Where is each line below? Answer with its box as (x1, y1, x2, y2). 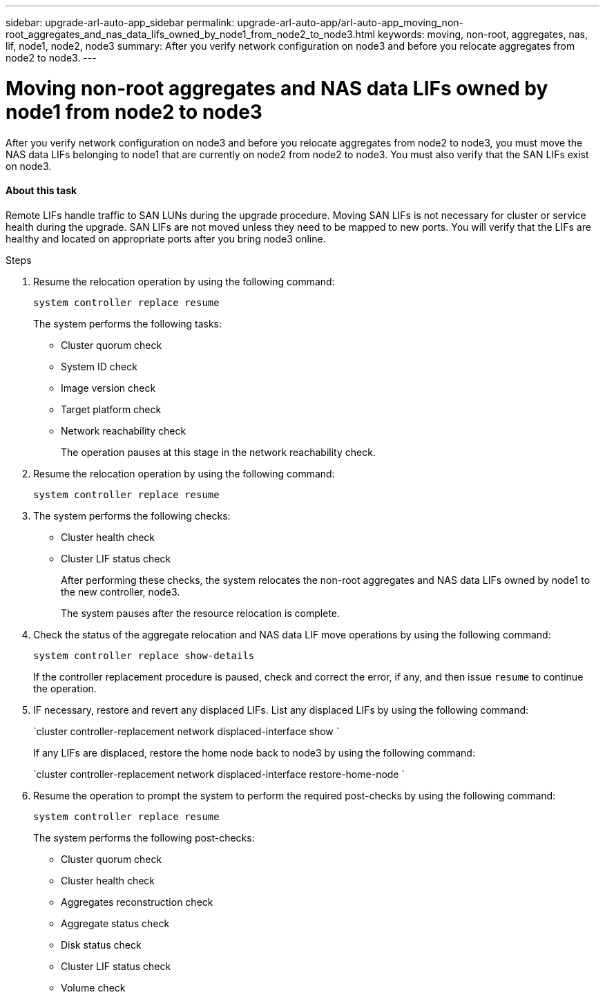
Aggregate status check (61, 917, 170, 929)
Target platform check (61, 403, 162, 415)
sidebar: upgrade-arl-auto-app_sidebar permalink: (6, 17, 235, 28)
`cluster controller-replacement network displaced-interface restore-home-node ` (33, 768, 405, 780)
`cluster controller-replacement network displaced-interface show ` (33, 725, 340, 737)
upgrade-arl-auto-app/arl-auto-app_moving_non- (237, 17, 463, 28)
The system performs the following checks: (33, 509, 231, 522)
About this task (6, 184, 77, 197)
